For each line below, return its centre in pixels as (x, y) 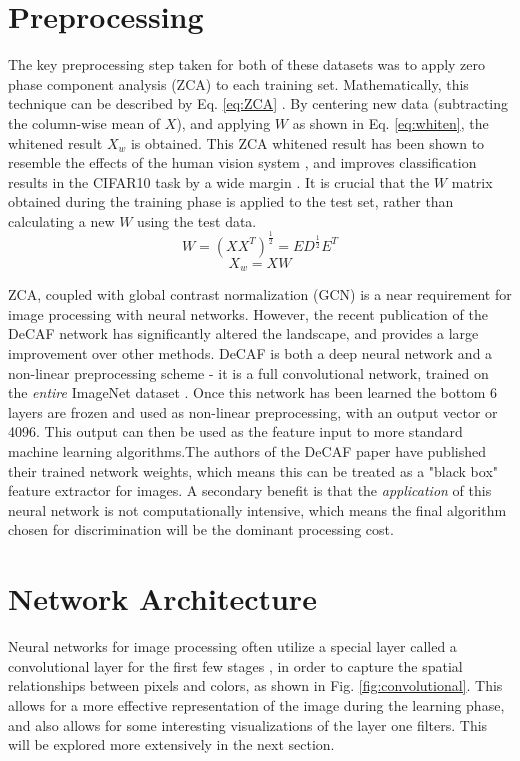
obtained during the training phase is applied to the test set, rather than (231, 201)
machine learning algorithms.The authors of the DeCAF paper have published (247, 451)
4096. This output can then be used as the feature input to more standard (235, 431)
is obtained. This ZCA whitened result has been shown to (307, 142)
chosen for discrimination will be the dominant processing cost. (201, 529)
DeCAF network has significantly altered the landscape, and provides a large (243, 333)
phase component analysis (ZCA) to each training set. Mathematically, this (238, 83)
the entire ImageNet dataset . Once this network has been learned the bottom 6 (252, 392)
